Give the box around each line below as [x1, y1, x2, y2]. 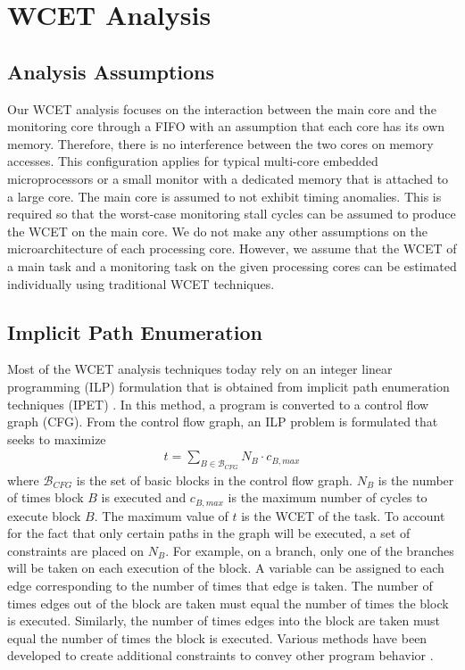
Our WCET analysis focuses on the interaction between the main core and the [7, 99, 436, 118]
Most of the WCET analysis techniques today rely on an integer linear [7, 360, 393, 378]
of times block [7, 488, 84, 507]
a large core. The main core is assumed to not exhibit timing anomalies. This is [7, 186, 442, 205]
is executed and [101, 488, 187, 507]
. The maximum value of [94, 506, 228, 525]
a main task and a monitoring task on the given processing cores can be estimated [7, 256, 457, 275]
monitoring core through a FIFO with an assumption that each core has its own [7, 117, 445, 136]
